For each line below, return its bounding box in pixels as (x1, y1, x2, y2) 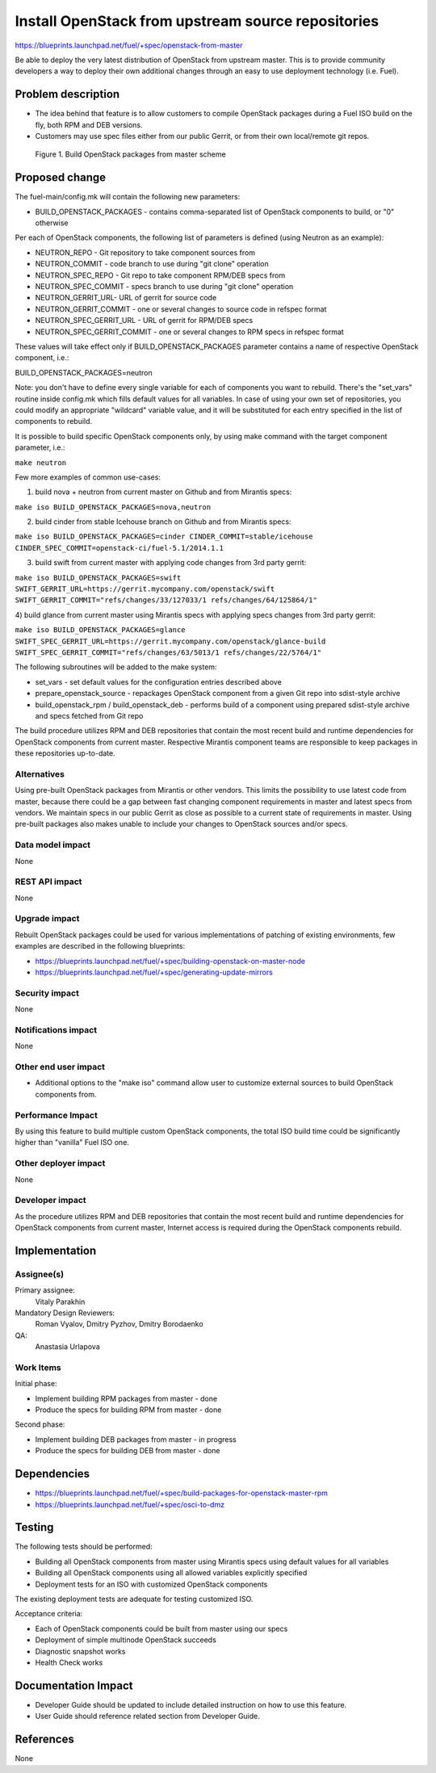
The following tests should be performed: (15, 1542, 153, 1552)
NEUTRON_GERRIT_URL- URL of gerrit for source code (35, 293, 217, 303)
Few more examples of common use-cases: (15, 472, 161, 482)
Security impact (15, 987, 80, 999)
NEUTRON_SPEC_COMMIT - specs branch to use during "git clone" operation (35, 282, 294, 291)
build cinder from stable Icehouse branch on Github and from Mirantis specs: (35, 517, 291, 526)
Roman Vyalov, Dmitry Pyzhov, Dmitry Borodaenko (35, 1319, 203, 1329)
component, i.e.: (15, 353, 69, 363)
